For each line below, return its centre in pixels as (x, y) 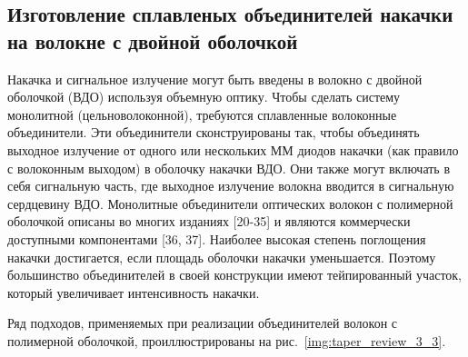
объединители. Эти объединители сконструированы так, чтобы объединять (214, 132)
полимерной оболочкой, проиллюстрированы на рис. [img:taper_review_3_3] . (227, 340)
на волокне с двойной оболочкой (153, 40)
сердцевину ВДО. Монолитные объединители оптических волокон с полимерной (230, 203)
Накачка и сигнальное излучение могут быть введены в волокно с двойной (215, 79)
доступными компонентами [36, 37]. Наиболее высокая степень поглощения (217, 238)
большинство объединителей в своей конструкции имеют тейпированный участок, (235, 275)
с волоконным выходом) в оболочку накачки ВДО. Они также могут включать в (229, 168)
